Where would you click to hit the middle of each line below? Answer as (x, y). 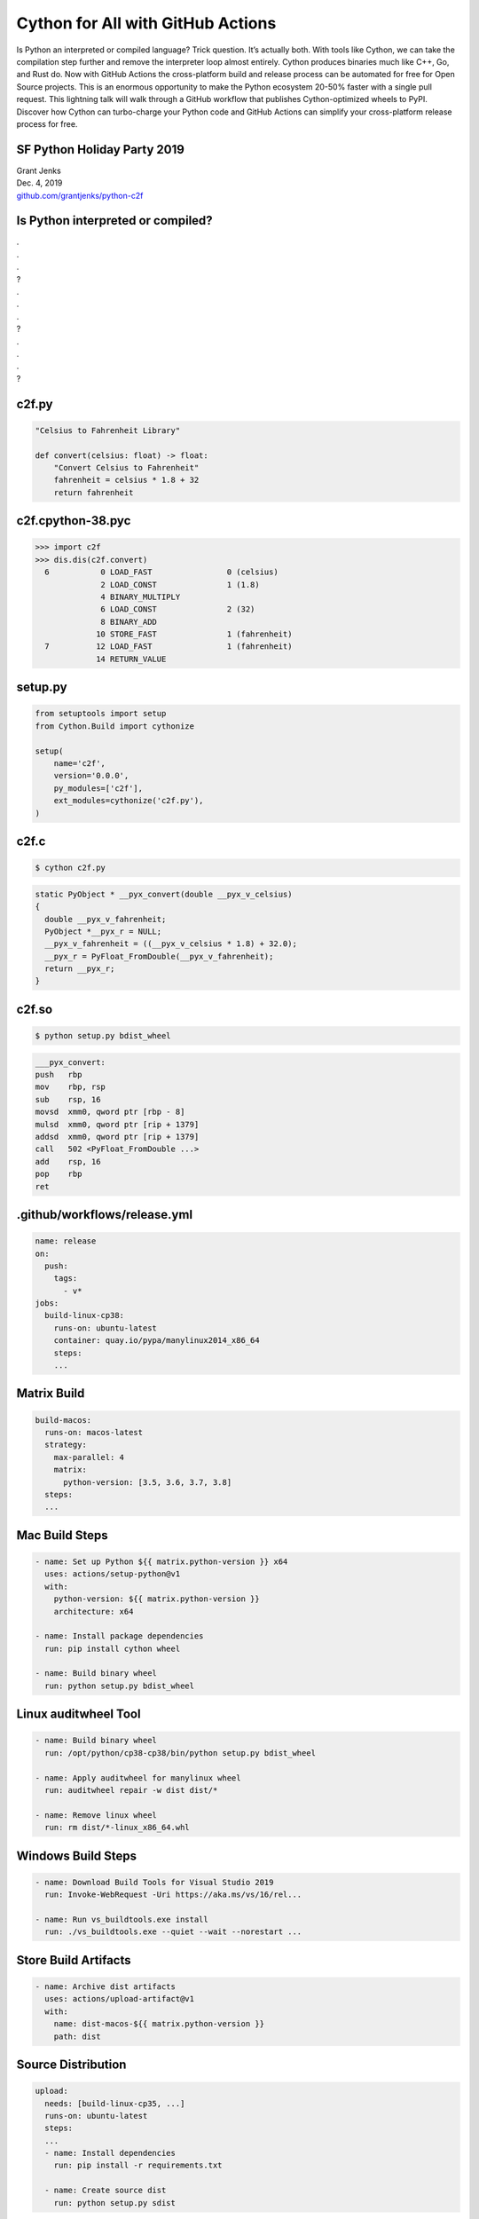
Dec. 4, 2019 (39, 183)
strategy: (66, 1445)
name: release (66, 1241)
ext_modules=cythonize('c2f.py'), (129, 801)
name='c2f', (80, 763)
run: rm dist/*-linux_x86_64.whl (117, 1828)
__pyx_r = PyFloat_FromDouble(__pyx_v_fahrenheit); (159, 956)
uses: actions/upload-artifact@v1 (120, 1999)
